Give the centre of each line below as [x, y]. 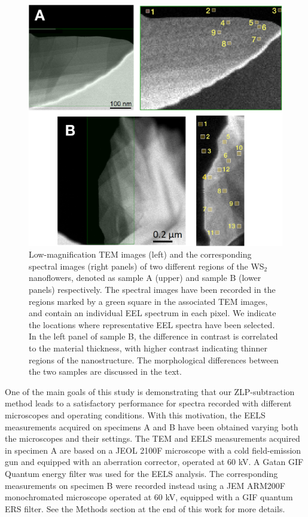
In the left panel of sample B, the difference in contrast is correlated [153, 336]
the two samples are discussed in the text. [105, 371]
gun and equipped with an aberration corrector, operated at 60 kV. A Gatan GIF [154, 462]
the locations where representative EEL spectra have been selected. [152, 324]
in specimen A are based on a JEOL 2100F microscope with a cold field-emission [153, 450]
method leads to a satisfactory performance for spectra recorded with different [148, 403]
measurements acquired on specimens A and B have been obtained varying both [152, 426]
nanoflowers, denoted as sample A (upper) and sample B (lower [145, 278]
